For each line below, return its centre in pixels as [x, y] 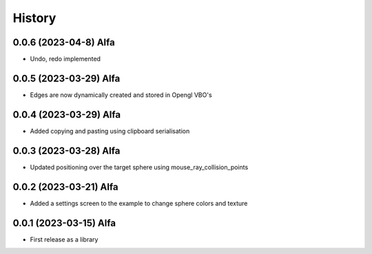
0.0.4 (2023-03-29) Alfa [66, 115]
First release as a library [64, 239]
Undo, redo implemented [65, 59]
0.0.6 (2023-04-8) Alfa [64, 42]
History [34, 18]
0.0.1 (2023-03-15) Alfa [64, 223]
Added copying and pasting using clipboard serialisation [110, 131]
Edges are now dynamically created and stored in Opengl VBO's [121, 95]
